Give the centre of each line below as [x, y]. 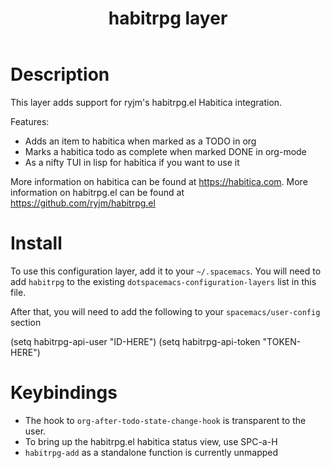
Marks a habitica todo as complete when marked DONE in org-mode [165, 151]
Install [36, 243]
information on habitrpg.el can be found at [97, 192]
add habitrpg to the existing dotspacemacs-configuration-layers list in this [163, 281]
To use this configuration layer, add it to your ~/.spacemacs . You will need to [166, 271]
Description [60, 74]
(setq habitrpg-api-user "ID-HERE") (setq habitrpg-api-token [135, 341]
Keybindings [64, 393]
